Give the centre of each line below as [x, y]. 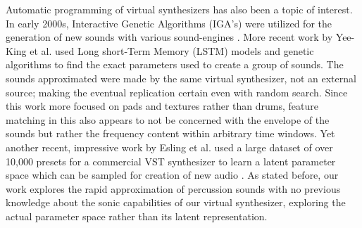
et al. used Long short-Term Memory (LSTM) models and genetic [172, 50]
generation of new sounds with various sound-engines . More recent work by [169, 37]
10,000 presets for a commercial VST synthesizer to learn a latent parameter [171, 161]
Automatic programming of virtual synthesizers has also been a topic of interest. [179, 9]
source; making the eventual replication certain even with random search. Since [177, 92]
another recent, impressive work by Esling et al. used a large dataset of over [169, 147]
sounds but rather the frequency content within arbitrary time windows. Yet [170, 133]
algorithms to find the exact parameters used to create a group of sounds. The [175, 64]
